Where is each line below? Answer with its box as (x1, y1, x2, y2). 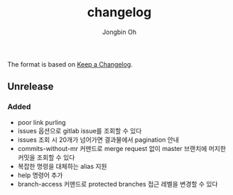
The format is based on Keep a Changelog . (7, 60, 133, 68)
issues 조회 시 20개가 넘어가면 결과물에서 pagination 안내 (17, 135, 180, 144)
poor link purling (17, 118, 66, 126)
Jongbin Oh (102, 28, 137, 36)
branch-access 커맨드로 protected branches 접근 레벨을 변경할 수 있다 (17, 179, 218, 188)
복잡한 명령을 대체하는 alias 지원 (17, 162, 107, 170)
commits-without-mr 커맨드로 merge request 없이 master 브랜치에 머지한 (17, 144, 226, 152)
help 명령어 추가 (17, 171, 63, 179)
